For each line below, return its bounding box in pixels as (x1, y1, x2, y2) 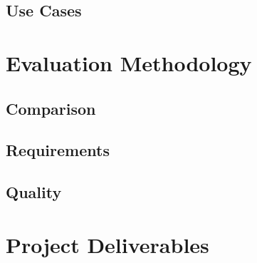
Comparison (6, 97, 96, 119)
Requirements (6, 139, 110, 161)
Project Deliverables (6, 230, 209, 259)
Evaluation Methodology (6, 48, 252, 77)
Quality (6, 181, 62, 203)
